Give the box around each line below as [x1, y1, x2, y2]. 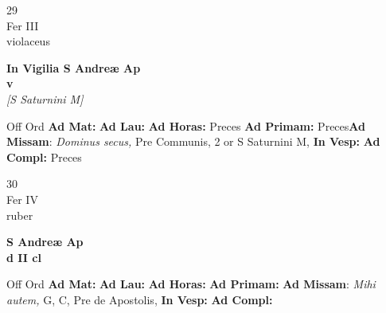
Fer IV [6, 190, 38, 207]
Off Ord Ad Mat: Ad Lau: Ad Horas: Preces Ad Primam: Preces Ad [6, 117, 365, 134]
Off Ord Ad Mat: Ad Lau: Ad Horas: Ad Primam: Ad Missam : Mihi [6, 276, 376, 292]
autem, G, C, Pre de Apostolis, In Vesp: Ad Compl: [6, 291, 273, 307]
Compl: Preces [6, 148, 82, 165]
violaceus [6, 33, 50, 49]
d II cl [6, 248, 41, 265]
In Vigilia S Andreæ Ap [6, 59, 141, 76]
